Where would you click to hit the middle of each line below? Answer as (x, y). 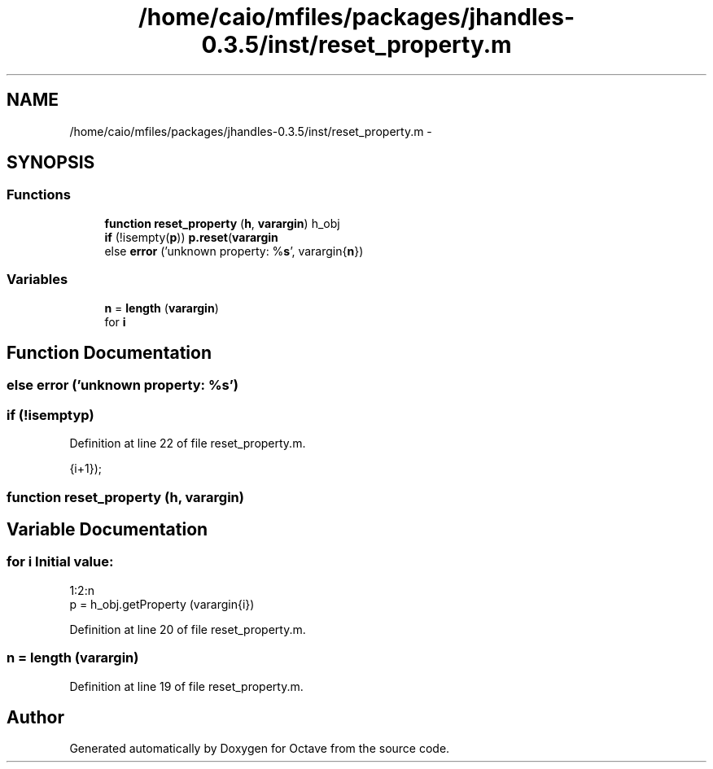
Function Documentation (109, 352)
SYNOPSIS (51, 163)
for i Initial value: (60, 562)
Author (35, 717)
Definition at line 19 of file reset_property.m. (186, 686)
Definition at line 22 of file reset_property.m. (188, 443)
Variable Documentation (107, 529)
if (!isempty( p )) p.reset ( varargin (191, 237)
